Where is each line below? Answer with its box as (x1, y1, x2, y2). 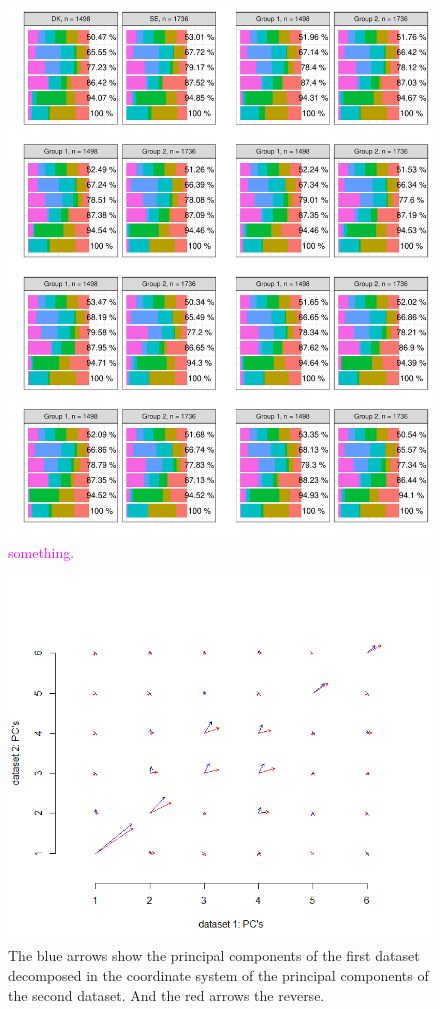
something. (8, 541, 75, 562)
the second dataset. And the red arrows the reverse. (8, 984, 325, 1005)
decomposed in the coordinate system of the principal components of (8, 964, 429, 985)
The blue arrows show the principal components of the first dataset (8, 945, 420, 966)
